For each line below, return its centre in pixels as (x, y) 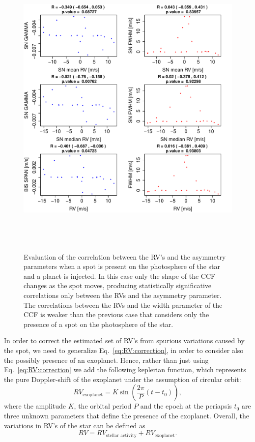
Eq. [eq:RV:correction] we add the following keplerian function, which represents (125, 369)
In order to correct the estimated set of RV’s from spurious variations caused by (124, 340)
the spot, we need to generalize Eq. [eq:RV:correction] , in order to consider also (124, 350)
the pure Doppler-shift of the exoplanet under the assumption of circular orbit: (123, 379)
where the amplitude (35, 406)
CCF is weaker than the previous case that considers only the (116, 314)
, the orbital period (103, 406)
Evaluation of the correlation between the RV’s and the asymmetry (125, 256)
